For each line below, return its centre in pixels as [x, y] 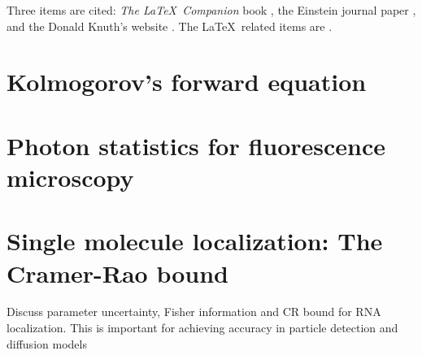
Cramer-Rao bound [117, 273]
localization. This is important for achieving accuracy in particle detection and [202, 328]
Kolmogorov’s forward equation [187, 82]
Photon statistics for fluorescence [196, 145]
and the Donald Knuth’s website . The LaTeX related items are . [170, 26]
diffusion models [47, 343]
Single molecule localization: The [195, 241]
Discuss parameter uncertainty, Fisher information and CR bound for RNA [194, 312]
